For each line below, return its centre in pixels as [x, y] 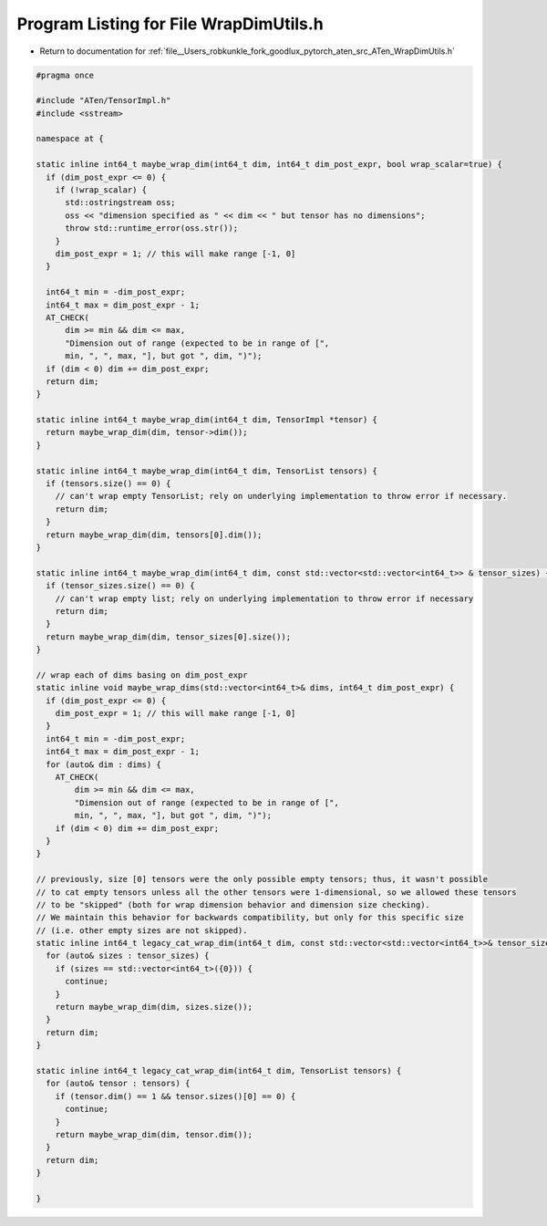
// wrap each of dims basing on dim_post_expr [142, 675]
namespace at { [70, 139]
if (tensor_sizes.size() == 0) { [120, 586]
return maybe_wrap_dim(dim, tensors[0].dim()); [154, 535]
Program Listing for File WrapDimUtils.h [170, 24]
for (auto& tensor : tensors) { [118, 1084]
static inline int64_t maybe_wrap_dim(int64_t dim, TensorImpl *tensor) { [207, 420]
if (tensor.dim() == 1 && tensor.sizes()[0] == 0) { [175, 1096]
